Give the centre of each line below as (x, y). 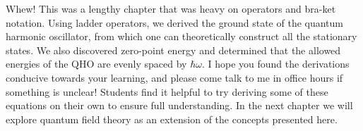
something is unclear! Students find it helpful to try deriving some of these (167, 91)
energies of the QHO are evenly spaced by (96, 64)
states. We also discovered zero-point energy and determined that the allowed (173, 50)
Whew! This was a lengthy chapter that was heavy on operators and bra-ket (171, 8)
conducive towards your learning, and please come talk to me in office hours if (174, 77)
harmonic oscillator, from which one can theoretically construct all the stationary (181, 36)
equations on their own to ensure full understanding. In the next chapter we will (179, 105)
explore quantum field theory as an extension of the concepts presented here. (172, 119)
